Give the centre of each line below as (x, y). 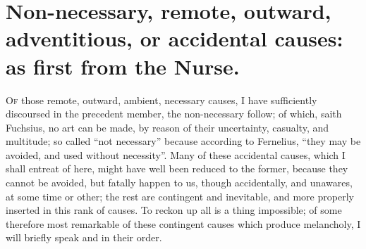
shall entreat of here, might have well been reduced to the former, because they (177, 168)
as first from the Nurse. (123, 66)
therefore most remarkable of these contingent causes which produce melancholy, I (183, 223)
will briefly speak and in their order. (84, 237)
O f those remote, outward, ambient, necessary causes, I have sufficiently (161, 100)
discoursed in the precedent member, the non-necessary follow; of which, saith (174, 114)
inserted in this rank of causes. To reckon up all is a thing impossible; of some (174, 210)
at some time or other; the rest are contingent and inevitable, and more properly (180, 196)
